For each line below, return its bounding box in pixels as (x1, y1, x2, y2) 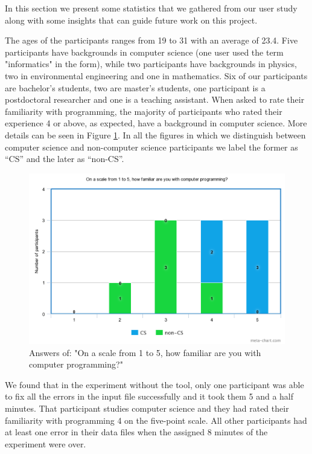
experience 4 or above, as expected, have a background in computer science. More (5, 117, 307, 129)
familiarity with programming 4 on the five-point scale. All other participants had (5, 413, 307, 426)
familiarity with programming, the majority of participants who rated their (5, 105, 282, 117)
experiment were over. (5, 437, 86, 450)
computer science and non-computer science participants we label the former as (5, 140, 298, 153)
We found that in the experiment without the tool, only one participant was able (5, 378, 304, 391)
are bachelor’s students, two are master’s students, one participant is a (5, 81, 266, 94)
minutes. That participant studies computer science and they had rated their (5, 402, 289, 415)
